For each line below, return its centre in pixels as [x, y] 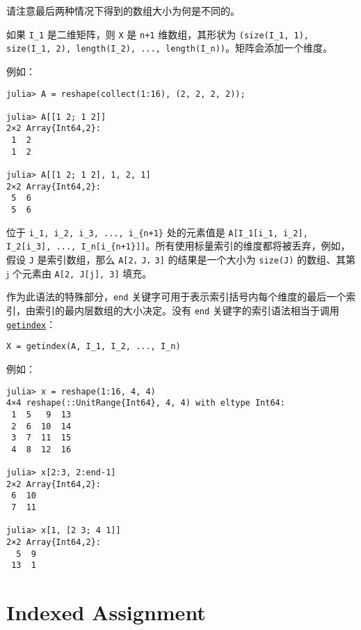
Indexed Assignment [106, 612]
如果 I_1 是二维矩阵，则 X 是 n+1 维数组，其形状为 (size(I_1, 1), [158, 34]
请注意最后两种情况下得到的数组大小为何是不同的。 [123, 10]
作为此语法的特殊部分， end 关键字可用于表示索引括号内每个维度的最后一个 [176, 297]
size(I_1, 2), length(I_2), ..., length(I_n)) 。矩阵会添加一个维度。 [169, 48]
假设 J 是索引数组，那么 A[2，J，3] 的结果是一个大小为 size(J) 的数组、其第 [181, 260]
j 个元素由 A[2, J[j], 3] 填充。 [79, 273]
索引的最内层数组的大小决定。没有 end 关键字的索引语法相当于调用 [187, 310]
